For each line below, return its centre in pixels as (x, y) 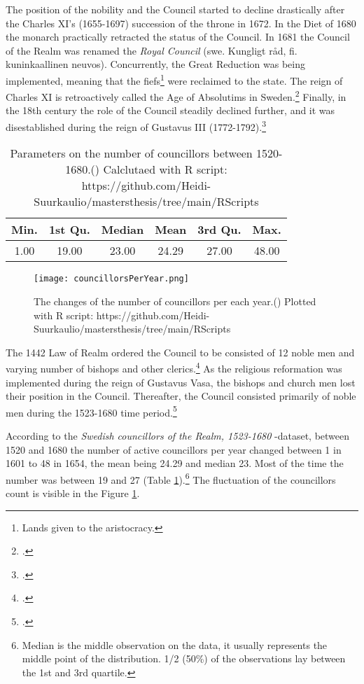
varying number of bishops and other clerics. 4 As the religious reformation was (174, 367)
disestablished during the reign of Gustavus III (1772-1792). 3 (136, 126)
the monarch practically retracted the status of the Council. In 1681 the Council (178, 37)
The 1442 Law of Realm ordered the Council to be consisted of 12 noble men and (180, 352)
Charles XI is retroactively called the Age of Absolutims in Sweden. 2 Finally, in (176, 96)
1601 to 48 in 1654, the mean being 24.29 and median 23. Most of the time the (175, 463)
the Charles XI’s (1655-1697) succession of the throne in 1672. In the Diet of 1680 (181, 23)
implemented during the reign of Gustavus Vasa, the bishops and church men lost (181, 382)
